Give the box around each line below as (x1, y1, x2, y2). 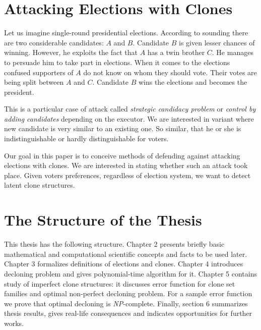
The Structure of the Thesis (4, 209, 202, 230)
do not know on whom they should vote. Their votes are (83, 67, 257, 77)
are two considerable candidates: (4, 37, 104, 47)
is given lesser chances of (179, 37, 255, 47)
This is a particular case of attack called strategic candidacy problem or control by (4, 103, 256, 114)
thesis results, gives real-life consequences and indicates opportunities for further (4, 308, 252, 318)
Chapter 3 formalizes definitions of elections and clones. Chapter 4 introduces (4, 258, 243, 269)
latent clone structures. (4, 180, 75, 190)
